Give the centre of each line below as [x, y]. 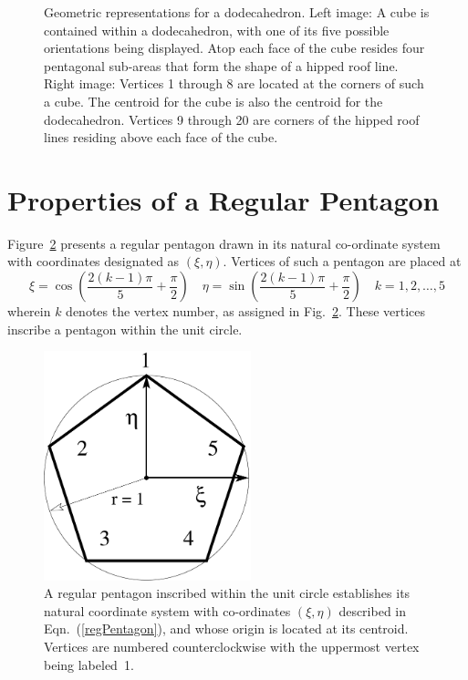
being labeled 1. [89, 664]
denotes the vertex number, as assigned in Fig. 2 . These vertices [246, 311]
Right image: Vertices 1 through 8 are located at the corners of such [234, 83]
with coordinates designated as [94, 261]
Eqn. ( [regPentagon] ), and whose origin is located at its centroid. [226, 628]
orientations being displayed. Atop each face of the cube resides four [234, 48]
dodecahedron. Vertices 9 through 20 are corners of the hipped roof [232, 119]
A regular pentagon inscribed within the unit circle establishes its [227, 593]
